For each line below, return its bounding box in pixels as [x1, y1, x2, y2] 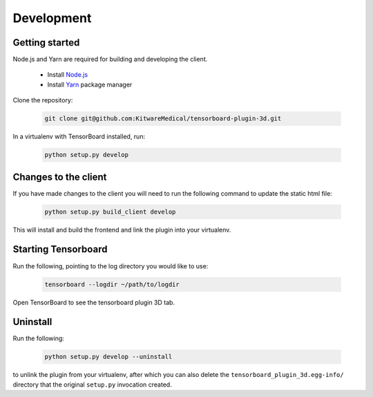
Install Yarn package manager [47, 80, 133, 89]
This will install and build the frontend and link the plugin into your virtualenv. [12, 225, 231, 234]
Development [12, 10, 92, 26]
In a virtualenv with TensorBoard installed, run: [12, 132, 145, 141]
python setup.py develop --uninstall [44, 353, 173, 361]
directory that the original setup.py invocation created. [12, 380, 172, 389]
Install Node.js [47, 71, 88, 79]
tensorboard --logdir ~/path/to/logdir [44, 280, 180, 288]
